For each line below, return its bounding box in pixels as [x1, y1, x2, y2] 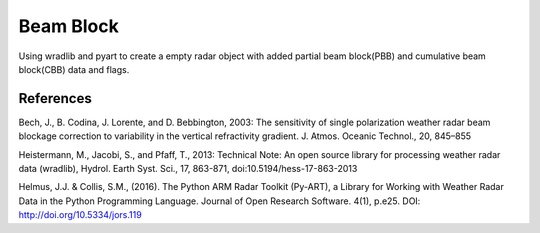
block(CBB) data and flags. [18, 63, 130, 75]
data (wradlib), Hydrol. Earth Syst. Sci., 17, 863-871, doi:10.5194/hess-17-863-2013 [18, 163, 358, 175]
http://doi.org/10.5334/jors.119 [18, 209, 142, 221]
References [18, 90, 92, 107]
